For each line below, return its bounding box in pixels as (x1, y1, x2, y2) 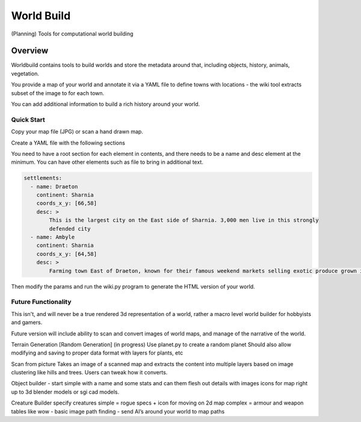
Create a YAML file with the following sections (11, 139, 126, 146)
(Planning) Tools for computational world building (11, 30, 134, 37)
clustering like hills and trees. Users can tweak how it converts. (11, 369, 168, 376)
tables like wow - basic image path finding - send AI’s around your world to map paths (11, 408, 225, 415)
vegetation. (11, 70, 39, 77)
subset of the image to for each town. (11, 89, 105, 96)
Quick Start (11, 115, 45, 123)
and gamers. (11, 319, 43, 326)
